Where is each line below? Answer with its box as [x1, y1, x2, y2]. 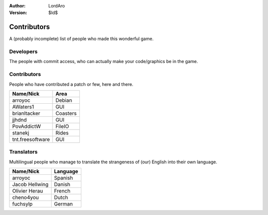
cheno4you [12, 194, 39, 201]
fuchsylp [12, 201, 33, 208]
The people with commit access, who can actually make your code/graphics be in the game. [9, 59, 199, 65]
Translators [9, 148, 38, 155]
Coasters [55, 110, 77, 117]
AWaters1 [12, 103, 34, 110]
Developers [9, 48, 38, 55]
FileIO [55, 123, 69, 130]
